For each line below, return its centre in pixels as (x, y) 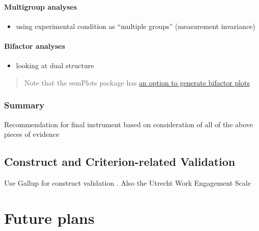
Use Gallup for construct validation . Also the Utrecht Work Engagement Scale (127, 182)
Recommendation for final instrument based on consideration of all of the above (129, 124)
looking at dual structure (55, 65)
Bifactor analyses (35, 46)
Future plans (49, 218)
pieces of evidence (32, 134)
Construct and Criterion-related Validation (120, 162)
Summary (24, 105)
